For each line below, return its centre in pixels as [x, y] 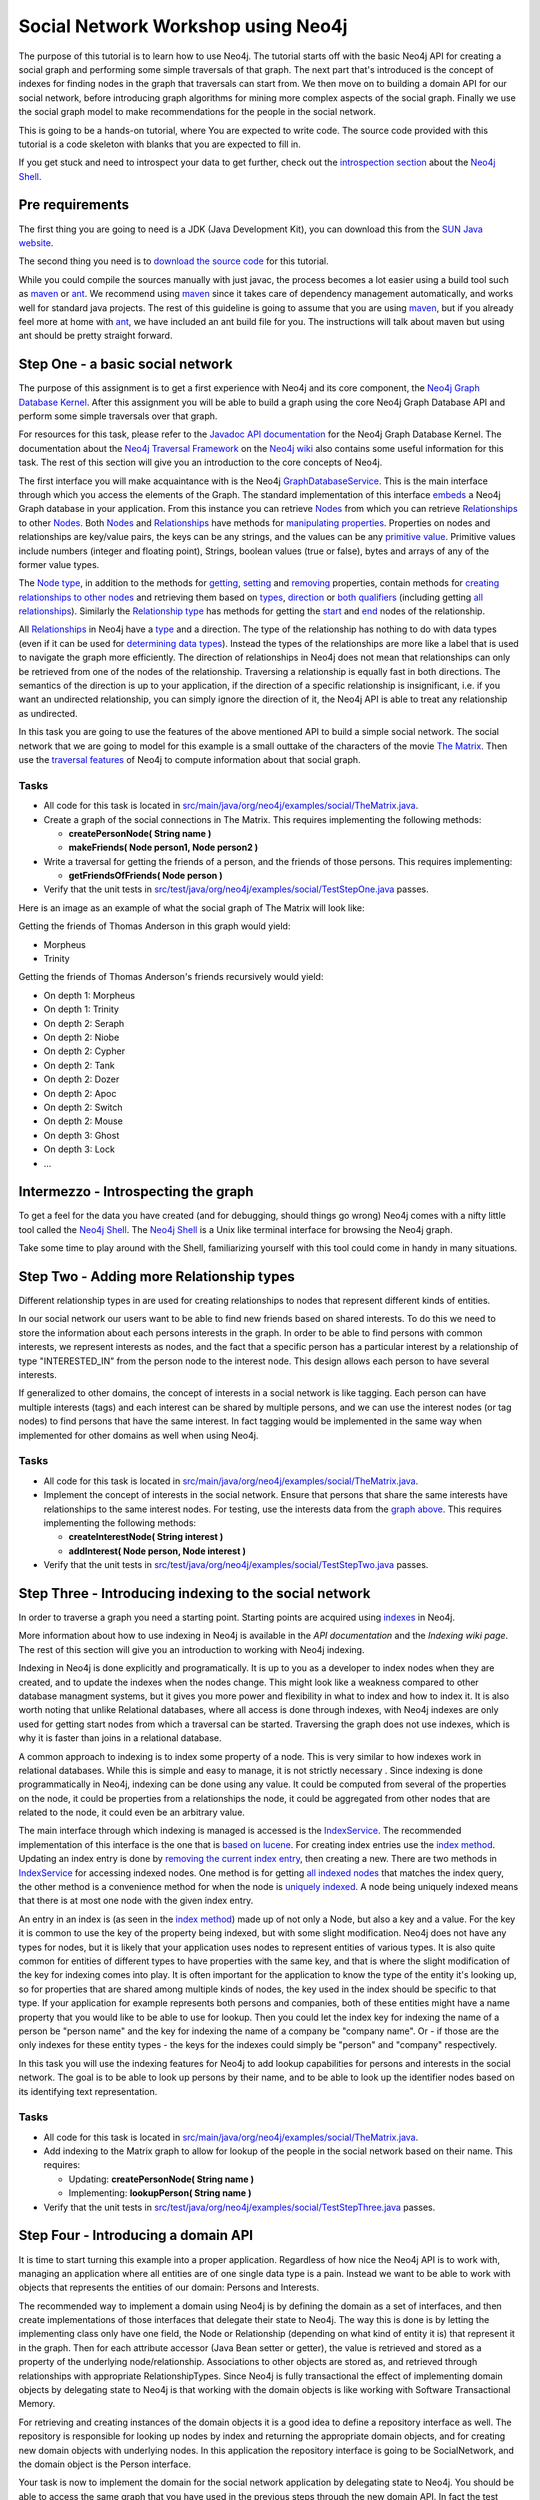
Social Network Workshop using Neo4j [183, 26]
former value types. [59, 564]
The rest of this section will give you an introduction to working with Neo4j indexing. [191, 1649]
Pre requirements [74, 205]
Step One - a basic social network [125, 364]
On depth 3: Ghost [81, 1135]
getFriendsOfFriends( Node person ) [146, 876]
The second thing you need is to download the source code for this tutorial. [173, 261]
